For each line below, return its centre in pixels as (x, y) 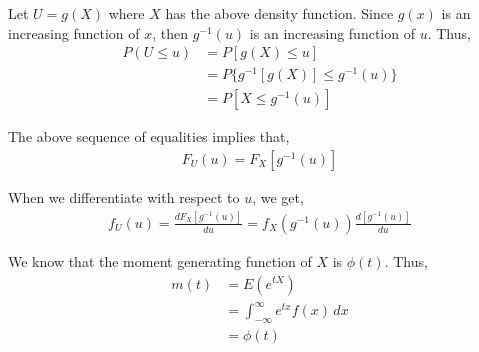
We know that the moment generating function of (160, 260)
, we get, (278, 196)
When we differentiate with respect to (124, 196)
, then (170, 32)
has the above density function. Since (279, 13)
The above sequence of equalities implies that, (149, 136)
